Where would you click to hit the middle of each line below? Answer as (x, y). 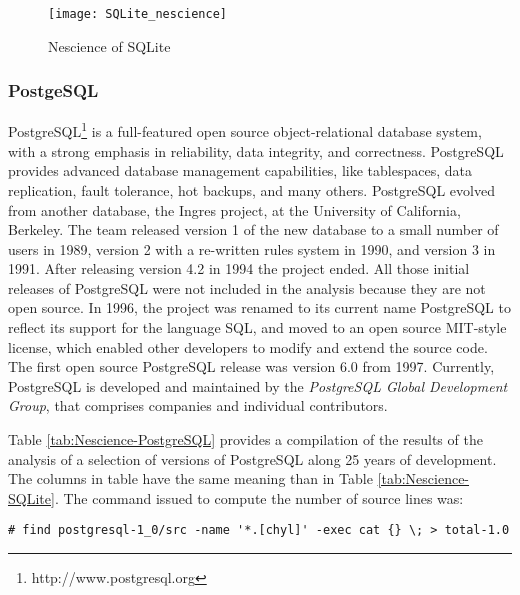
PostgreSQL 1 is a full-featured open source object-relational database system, (245, 130)
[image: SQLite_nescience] (137, 14)
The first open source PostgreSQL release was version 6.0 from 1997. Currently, (251, 366)
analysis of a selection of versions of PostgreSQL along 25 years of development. (252, 458)
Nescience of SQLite (109, 45)
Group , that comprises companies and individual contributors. (198, 405)
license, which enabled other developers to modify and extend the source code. (248, 346)
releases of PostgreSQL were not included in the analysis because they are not (247, 287)
